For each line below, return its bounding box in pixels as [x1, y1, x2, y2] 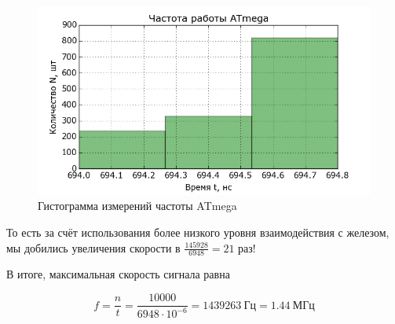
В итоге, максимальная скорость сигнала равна [6, 266, 230, 282]
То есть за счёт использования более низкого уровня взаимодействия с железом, [6, 224, 390, 241]
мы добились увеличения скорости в [6, 239, 181, 256]
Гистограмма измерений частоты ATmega [38, 197, 237, 214]
